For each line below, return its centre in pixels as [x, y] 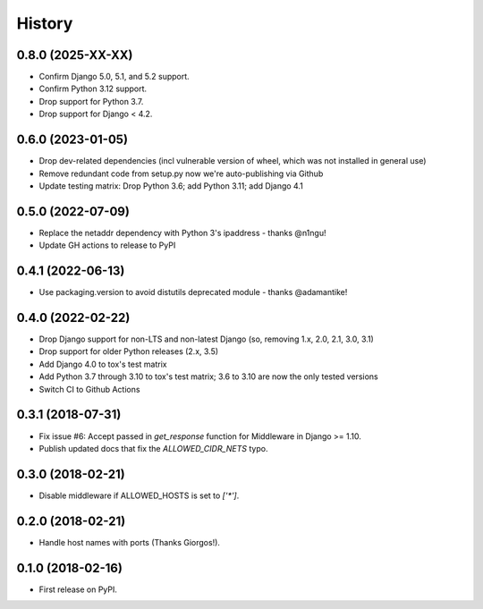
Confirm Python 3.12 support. [93, 89]
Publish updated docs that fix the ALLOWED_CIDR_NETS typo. [153, 448]
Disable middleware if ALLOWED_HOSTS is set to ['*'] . [139, 495]
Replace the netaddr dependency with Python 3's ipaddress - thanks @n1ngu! [182, 233]
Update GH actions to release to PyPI [107, 245]
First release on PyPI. [78, 589]
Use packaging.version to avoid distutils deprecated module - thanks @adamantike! [193, 292]
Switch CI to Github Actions [89, 389]
